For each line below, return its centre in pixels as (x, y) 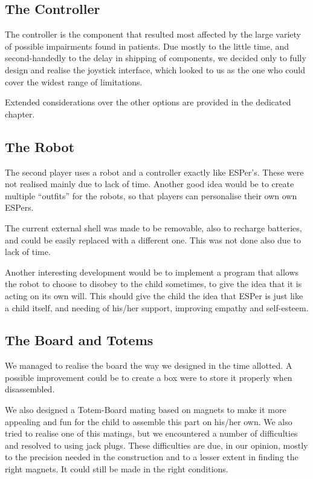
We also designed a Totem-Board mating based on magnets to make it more (146, 410)
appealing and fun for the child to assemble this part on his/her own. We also (149, 421)
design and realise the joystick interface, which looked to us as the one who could (155, 69)
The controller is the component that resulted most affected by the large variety (153, 34)
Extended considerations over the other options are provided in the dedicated (148, 102)
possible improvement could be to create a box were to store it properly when (149, 377)
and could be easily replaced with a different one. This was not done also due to (153, 239)
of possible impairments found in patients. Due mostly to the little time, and (147, 46)
